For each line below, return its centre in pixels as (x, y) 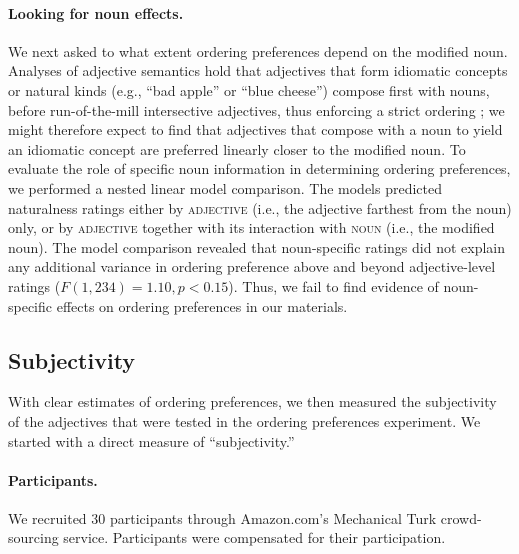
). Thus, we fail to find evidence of (333, 285)
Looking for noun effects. (96, 12)
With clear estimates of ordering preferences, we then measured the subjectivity (252, 401)
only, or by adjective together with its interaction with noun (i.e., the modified (251, 227)
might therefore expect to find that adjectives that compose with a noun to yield (255, 129)
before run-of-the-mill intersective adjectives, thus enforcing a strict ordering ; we (256, 109)
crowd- (461, 517)
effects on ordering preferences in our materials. (202, 305)
